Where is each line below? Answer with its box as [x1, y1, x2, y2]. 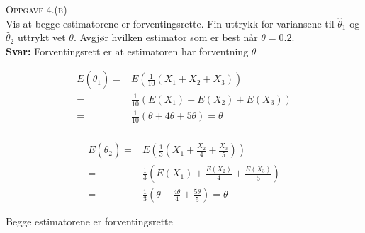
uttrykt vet [17, 30, 66, 45]
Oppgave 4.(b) [6, 2, 67, 16]
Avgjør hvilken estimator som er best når [79, 30, 258, 45]
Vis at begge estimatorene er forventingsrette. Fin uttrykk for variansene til [6, 16, 335, 30]
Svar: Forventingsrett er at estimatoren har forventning [6, 43, 249, 58]
